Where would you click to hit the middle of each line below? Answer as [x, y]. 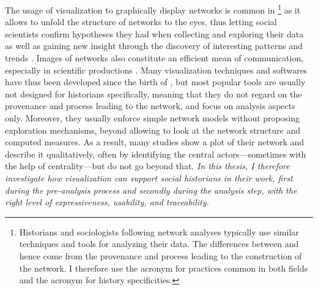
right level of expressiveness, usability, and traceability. [107, 202]
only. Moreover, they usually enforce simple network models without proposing [152, 118]
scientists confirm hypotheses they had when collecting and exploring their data [154, 33]
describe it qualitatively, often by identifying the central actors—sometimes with [156, 154]
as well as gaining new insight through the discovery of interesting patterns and [154, 46]
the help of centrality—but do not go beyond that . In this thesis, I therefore [147, 166]
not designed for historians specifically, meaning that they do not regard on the [153, 93]
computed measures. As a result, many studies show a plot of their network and [155, 142]
